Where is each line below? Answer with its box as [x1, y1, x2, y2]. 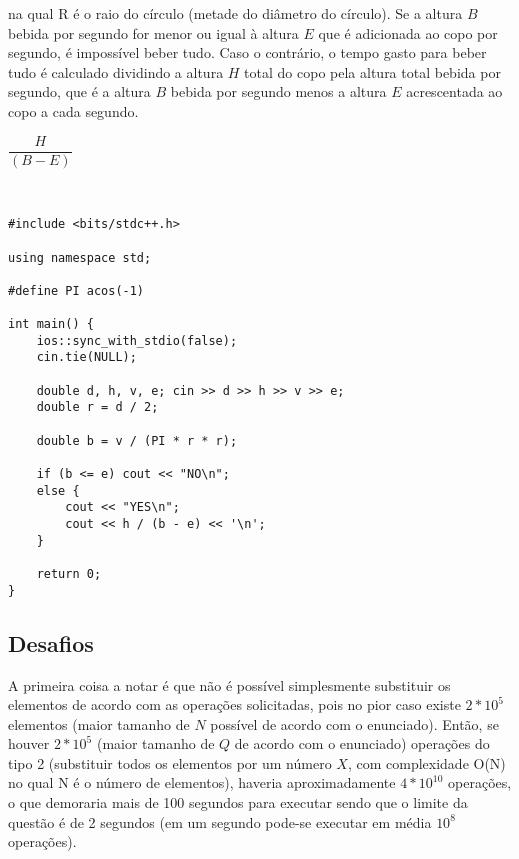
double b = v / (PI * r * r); [36, 433, 238, 448]
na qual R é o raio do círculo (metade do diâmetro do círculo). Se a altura [8, 3, 463, 23]
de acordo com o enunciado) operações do [234, 733, 490, 754]
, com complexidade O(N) [347, 752, 506, 773]
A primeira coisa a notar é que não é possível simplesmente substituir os [8, 674, 451, 695]
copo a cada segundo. [8, 100, 139, 121]
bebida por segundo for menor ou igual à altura [8, 22, 299, 43]
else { [36, 483, 80, 498]
